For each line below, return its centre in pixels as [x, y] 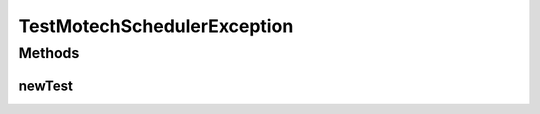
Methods [49, 53]
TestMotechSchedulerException [156, 26]
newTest [46, 85]
